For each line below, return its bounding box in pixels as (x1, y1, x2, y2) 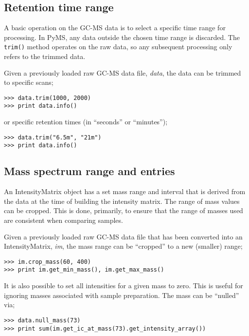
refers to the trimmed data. (4, 51, 86, 61)
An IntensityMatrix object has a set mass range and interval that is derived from (4, 186, 246, 197)
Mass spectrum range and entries (4, 163, 175, 178)
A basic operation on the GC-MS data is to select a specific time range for (4, 22, 226, 33)
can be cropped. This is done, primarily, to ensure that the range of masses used (4, 205, 243, 216)
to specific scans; (4, 77, 53, 87)
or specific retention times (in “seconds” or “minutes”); (4, 117, 168, 127)
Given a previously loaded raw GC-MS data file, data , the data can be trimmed (4, 67, 241, 78)
